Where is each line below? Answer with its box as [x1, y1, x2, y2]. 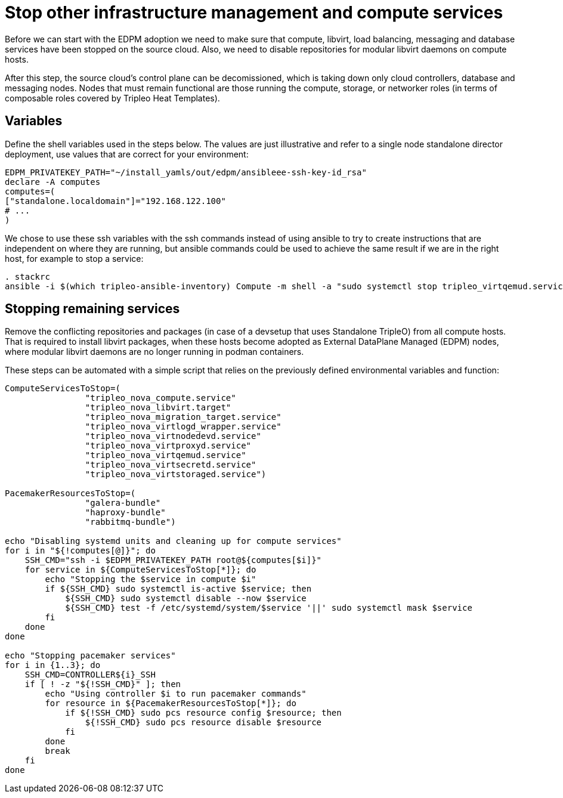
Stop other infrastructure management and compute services [5, 2, 503, 23]
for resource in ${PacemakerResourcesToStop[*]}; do [45, 698, 296, 709]
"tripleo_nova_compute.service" [85, 393, 236, 403]
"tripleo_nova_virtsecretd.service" [85, 460, 256, 470]
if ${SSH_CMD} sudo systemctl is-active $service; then [45, 584, 312, 594]
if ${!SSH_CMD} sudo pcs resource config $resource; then [65, 708, 342, 718]
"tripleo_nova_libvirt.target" [85, 403, 231, 413]
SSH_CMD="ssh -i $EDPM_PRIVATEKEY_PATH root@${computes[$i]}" [24, 555, 322, 565]
